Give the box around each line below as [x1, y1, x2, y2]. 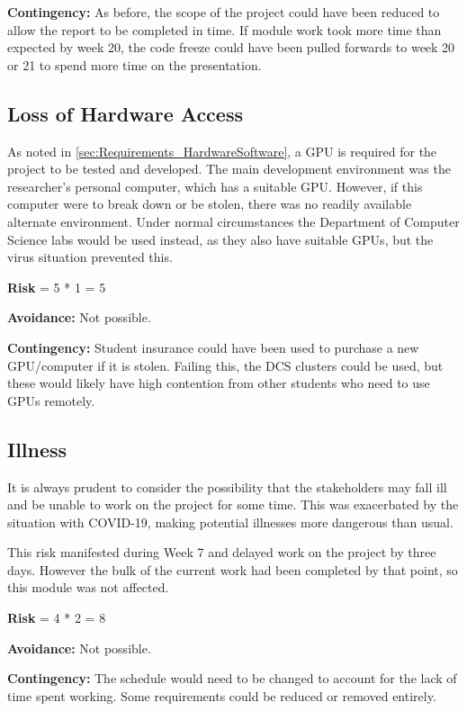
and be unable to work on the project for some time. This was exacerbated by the [7, 495, 459, 514]
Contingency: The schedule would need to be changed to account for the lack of [7, 669, 457, 688]
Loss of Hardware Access [7, 99, 243, 127]
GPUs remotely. [7, 391, 95, 409]
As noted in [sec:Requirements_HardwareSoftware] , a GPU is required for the [7, 141, 437, 160]
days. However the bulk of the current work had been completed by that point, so [7, 560, 458, 579]
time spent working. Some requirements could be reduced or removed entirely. [7, 686, 436, 705]
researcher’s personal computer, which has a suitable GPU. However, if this [7, 176, 423, 195]
